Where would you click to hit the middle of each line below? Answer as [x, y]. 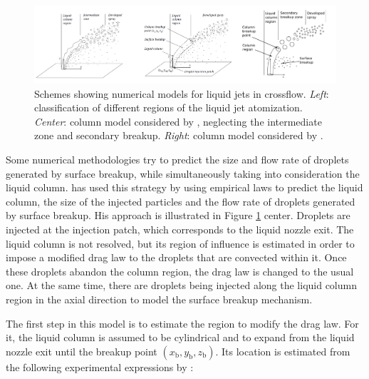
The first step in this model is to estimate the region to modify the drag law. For [182, 323]
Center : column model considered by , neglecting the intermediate [178, 121]
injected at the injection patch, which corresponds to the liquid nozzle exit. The [180, 229]
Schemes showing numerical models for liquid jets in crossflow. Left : [182, 93]
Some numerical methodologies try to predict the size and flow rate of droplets [177, 159]
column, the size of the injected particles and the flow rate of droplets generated [181, 201]
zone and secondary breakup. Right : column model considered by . [179, 135]
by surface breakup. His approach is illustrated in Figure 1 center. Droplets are [178, 215]
